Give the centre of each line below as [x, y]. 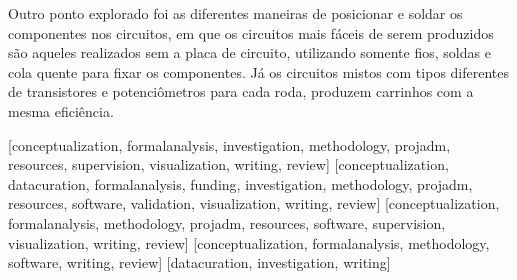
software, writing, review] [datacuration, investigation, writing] [199, 262]
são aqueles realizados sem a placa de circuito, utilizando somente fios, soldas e [249, 52]
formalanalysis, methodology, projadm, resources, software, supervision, [227, 222]
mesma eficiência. [61, 110]
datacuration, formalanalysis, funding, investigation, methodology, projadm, [240, 183]
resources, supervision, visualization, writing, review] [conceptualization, [228, 164]
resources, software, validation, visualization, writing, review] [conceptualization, [254, 203]
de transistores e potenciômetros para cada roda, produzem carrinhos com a [241, 91]
